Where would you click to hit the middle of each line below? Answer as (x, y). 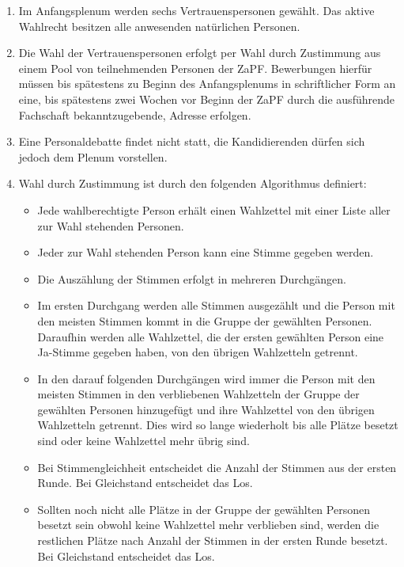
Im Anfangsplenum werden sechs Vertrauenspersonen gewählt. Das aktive (196, 10)
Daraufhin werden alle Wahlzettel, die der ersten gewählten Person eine (211, 336)
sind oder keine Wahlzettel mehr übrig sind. (143, 441)
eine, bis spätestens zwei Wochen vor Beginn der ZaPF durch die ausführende (206, 99)
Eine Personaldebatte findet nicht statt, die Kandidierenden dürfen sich (192, 141)
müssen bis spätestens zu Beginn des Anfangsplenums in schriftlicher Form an (207, 84)
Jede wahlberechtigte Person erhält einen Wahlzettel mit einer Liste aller (214, 209)
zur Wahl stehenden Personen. (111, 225)
